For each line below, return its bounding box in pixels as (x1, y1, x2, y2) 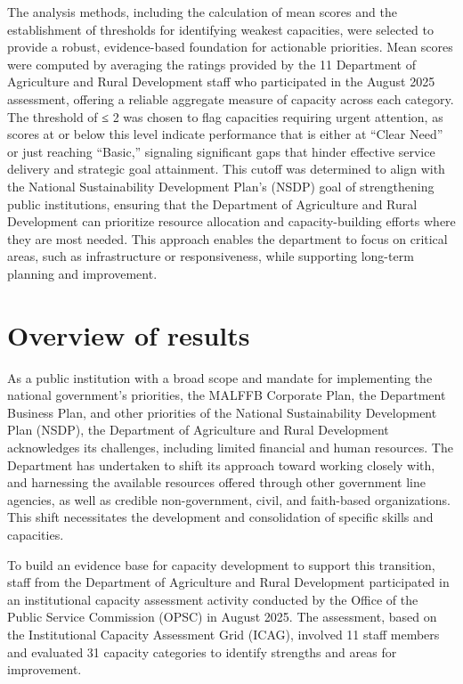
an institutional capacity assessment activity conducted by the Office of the (7, 590, 418, 608)
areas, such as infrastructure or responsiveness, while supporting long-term (7, 247, 414, 265)
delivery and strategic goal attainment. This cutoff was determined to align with (7, 159, 445, 178)
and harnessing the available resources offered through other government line (7, 473, 426, 492)
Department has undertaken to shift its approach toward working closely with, (7, 455, 435, 474)
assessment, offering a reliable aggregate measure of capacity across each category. (7, 89, 454, 108)
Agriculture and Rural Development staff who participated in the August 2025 (7, 72, 435, 91)
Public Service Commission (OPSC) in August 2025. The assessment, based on (7, 607, 437, 626)
